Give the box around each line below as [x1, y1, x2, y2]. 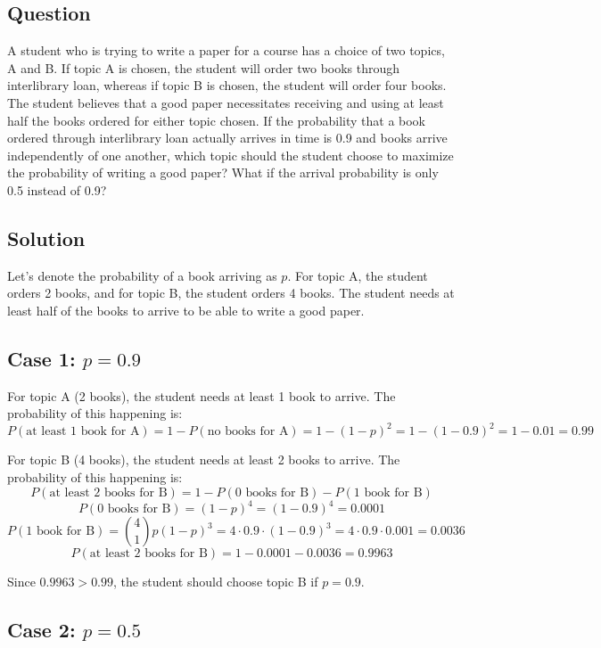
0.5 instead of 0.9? [7, 180, 107, 199]
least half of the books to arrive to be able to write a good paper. [7, 300, 365, 319]
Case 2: [7, 616, 76, 644]
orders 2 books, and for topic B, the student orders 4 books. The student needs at [7, 283, 455, 302]
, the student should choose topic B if [113, 572, 318, 591]
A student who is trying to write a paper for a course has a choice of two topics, [7, 41, 445, 60]
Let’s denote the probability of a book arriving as [7, 266, 277, 284]
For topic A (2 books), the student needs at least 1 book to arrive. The [7, 386, 396, 405]
